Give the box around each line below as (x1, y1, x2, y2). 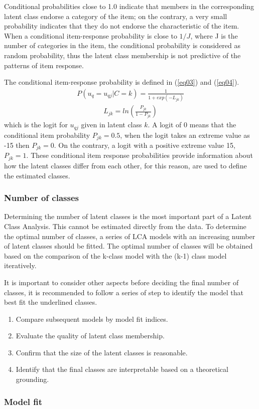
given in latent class (81, 119, 142, 130)
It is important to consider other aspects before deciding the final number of (4, 277, 239, 287)
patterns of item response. (4, 60, 84, 70)
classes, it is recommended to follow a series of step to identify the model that (4, 287, 243, 297)
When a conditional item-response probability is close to (4, 30, 177, 41)
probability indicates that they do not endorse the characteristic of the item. (4, 21, 239, 31)
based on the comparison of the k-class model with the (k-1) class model (4, 250, 227, 261)
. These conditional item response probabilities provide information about (26, 150, 253, 160)
